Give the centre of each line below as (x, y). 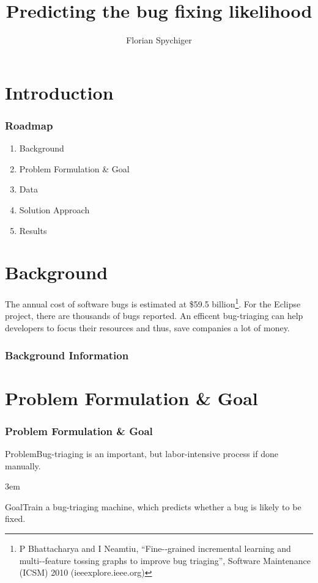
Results (33, 230)
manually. (23, 465)
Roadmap (29, 125)
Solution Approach (54, 209)
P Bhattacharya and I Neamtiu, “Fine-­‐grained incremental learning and (155, 548)
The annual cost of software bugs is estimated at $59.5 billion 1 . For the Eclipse (153, 303)
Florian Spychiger (159, 40)
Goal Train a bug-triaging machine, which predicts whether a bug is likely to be (153, 506)
